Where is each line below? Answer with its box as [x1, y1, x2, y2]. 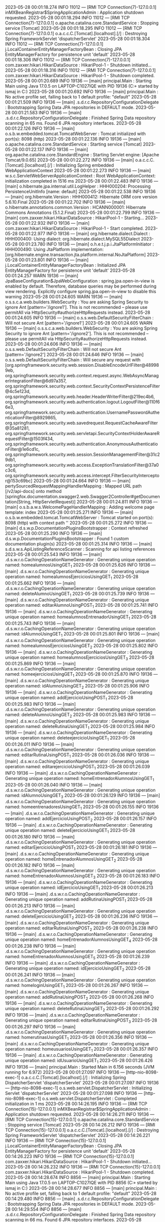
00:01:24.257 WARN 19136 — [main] [5, 273, 79, 279]
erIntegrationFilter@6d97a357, [5, 378, 67, 384]
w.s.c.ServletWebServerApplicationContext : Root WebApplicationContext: [5, 173, 156, 179]
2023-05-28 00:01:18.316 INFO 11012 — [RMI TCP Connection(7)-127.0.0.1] [5, 67, 156, 73]
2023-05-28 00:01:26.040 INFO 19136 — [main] [5, 782, 102, 787]
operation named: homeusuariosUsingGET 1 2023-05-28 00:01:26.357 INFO [5, 1046, 159, 1053]
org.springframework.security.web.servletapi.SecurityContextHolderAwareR [5, 431, 160, 436]
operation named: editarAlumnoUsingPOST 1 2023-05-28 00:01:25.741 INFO [5, 602, 159, 609]
